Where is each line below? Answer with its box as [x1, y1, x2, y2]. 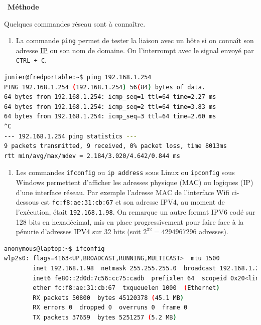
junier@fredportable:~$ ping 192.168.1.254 [4, 74, 152, 81]
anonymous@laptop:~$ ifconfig [4, 245, 105, 252]
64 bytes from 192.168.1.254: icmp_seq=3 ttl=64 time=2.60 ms [4, 113, 216, 120]
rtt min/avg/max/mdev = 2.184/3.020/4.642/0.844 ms [4, 152, 180, 159]
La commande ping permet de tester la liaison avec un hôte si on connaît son [16, 35, 254, 46]
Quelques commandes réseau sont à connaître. [4, 18, 146, 29]
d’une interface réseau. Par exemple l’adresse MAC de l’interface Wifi [16, 187, 230, 197]
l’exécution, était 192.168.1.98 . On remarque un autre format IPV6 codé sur [16, 206, 255, 217]
